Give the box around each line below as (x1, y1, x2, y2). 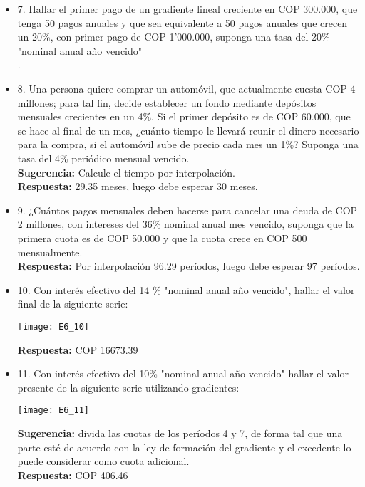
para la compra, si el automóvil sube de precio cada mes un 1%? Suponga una (17, 137, 359, 152)
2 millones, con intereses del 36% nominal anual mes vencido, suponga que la (17, 216, 354, 231)
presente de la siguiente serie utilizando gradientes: (17, 379, 240, 394)
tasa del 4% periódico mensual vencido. (17, 150, 190, 165)
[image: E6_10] (17, 321, 90, 332)
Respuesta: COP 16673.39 (17, 342, 138, 357)
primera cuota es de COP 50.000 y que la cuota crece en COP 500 (17, 230, 307, 245)
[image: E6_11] (17, 405, 90, 416)
